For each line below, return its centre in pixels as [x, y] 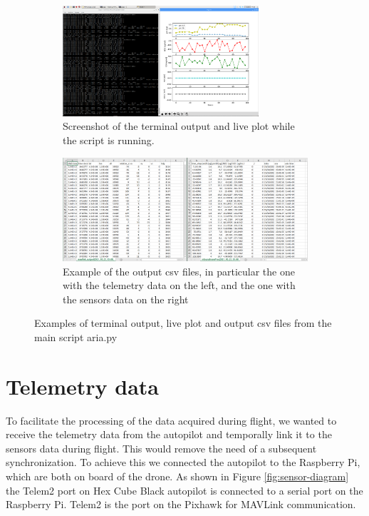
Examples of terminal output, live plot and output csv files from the [183, 323]
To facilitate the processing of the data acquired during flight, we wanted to [171, 420]
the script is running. [109, 140]
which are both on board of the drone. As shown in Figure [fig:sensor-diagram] [177, 476]
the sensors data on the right [126, 299]
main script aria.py [76, 337]
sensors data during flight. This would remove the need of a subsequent [161, 448]
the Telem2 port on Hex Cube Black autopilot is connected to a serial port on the [184, 490]
